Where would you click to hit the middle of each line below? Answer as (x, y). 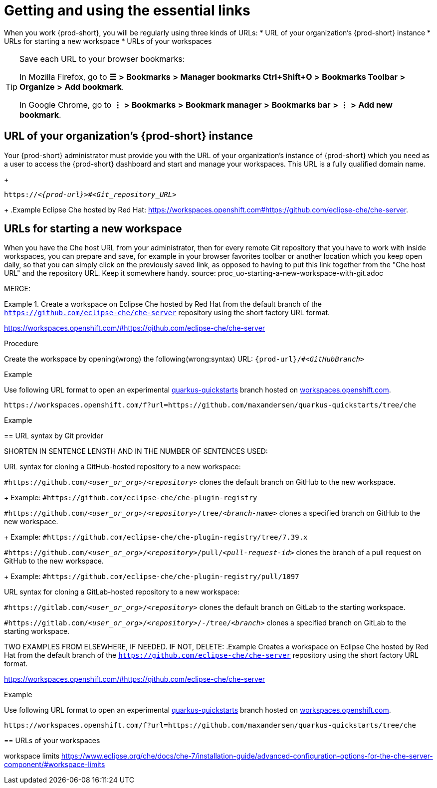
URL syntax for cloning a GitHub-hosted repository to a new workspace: (122, 467)
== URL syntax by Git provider (54, 436)
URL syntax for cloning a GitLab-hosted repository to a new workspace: (122, 592)
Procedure (21, 344)
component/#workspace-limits (55, 765)
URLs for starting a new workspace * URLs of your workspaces (108, 41)
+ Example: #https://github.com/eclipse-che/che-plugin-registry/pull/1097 (152, 577)
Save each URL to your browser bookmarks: (102, 59)
